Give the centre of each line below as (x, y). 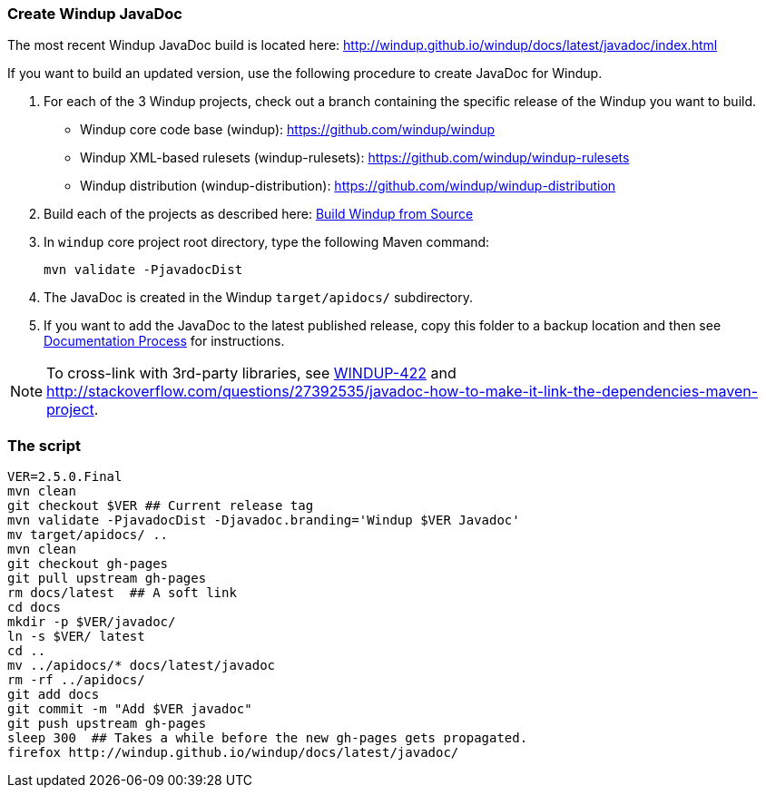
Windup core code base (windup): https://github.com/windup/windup (288, 130)
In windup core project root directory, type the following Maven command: (267, 242)
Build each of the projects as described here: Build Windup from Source (259, 214)
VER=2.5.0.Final (65, 477)
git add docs (54, 695)
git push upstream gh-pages (107, 724)
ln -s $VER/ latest (76, 637)
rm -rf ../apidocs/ (76, 680)
